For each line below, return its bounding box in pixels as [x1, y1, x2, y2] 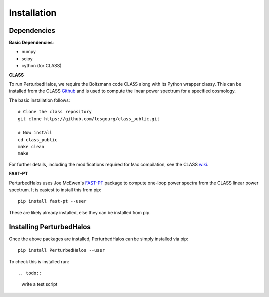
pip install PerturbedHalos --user [18, 247, 105, 253]
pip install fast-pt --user [18, 198, 87, 204]
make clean [18, 144, 45, 149]
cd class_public [18, 137, 58, 142]
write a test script [21, 281, 58, 287]
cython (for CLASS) [21, 63, 62, 69]
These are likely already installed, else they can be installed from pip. [9, 209, 151, 215]
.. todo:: [18, 270, 42, 276]
